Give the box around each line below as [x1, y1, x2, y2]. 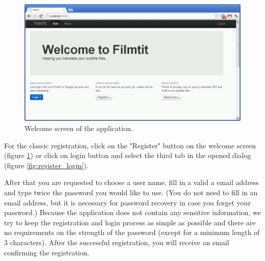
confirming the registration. [4, 247, 90, 257]
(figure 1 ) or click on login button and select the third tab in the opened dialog [4, 150, 251, 161]
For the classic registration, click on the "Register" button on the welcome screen [4, 140, 256, 150]
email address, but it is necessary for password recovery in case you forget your [4, 197, 251, 207]
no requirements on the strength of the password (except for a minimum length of [4, 227, 260, 238]
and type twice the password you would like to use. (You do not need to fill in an [4, 187, 258, 197]
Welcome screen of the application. [24, 122, 133, 133]
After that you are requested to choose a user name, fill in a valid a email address [4, 177, 259, 188]
